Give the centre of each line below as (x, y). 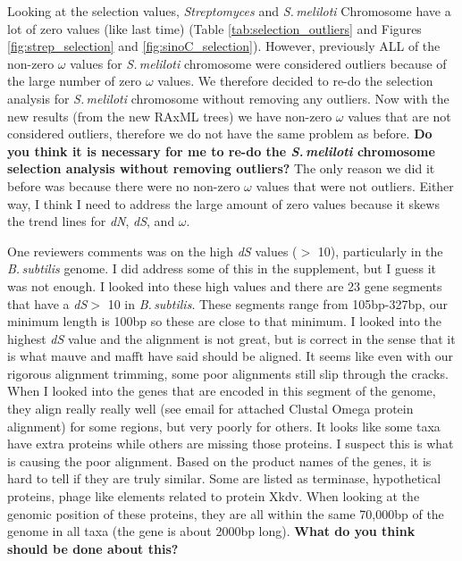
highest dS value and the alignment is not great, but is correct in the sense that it (231, 338)
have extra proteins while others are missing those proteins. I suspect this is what (231, 444)
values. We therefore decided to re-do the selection (295, 81)
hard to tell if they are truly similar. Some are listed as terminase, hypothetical (224, 478)
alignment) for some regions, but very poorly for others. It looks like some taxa (224, 426)
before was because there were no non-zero (124, 185)
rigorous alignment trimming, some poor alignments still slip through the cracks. (228, 373)
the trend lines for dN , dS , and (91, 221)
